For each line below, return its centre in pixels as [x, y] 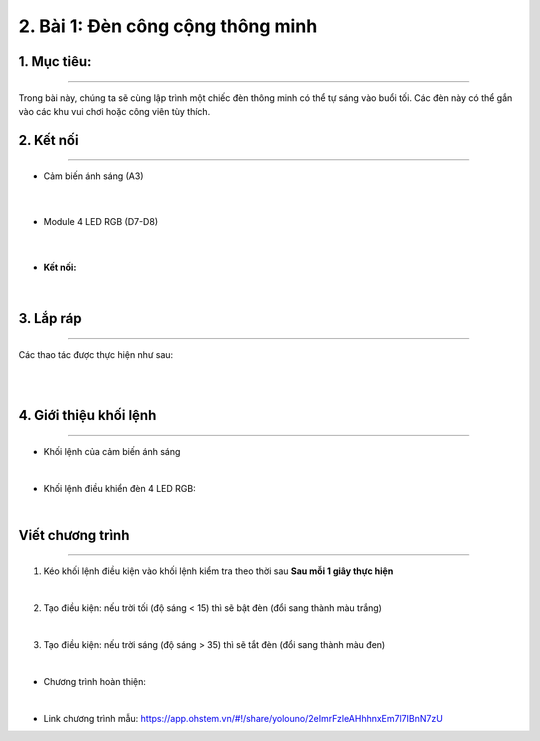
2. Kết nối [48, 140]
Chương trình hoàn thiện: [95, 681]
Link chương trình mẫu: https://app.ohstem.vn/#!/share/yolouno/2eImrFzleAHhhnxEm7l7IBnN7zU [243, 718]
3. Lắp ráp [50, 318]
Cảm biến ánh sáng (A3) [93, 176]
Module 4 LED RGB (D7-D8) [101, 222]
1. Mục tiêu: [55, 61]
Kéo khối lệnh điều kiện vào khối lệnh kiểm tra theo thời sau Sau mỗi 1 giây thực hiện [218, 571]
